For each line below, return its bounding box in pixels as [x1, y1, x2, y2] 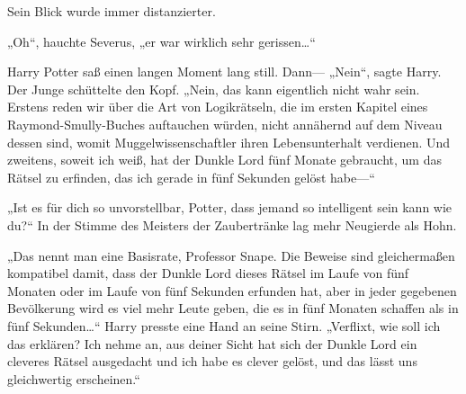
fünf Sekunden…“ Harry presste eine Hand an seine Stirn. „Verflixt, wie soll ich [7, 316, 441, 335]
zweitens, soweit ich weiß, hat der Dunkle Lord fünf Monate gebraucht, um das [7, 150, 442, 169]
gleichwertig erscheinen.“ [7, 369, 140, 388]
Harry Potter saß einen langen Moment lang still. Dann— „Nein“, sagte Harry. [7, 62, 442, 81]
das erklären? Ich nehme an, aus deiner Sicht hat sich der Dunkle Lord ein [7, 334, 417, 353]
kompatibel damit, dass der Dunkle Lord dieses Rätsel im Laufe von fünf [7, 264, 409, 282]
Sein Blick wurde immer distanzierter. [7, 2, 216, 20]
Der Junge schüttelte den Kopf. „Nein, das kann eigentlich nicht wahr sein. [7, 79, 420, 98]
